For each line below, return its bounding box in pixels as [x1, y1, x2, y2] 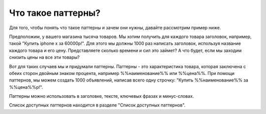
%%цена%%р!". [9, 84, 43, 90]
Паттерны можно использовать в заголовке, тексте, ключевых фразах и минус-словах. [9, 93, 194, 99]
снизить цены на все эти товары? [9, 54, 80, 60]
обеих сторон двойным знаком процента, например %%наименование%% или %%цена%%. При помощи [9, 70, 235, 76]
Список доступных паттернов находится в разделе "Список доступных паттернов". [9, 102, 186, 108]
